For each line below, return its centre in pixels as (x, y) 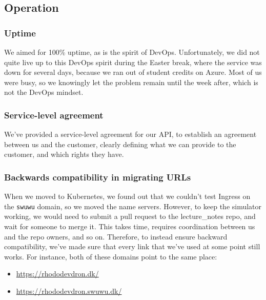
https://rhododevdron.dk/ (57, 274)
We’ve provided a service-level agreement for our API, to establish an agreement (130, 134)
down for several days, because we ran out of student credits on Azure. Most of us (133, 72)
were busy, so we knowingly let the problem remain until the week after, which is (131, 82)
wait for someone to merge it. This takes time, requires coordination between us (130, 226)
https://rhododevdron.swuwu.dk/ (69, 291)
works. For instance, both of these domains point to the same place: (111, 256)
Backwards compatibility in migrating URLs (98, 177)
